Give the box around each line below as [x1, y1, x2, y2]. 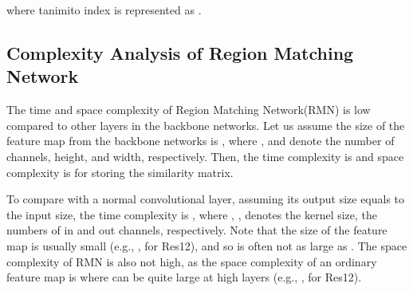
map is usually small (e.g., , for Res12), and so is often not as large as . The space [6, 237, 407, 254]
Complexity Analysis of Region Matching [6, 40, 354, 65]
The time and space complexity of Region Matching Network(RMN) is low [6, 101, 371, 118]
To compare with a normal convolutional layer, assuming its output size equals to [6, 191, 405, 207]
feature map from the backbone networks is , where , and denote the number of [6, 132, 395, 149]
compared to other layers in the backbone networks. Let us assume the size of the [6, 116, 405, 133]
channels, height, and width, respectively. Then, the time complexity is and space [6, 147, 404, 164]
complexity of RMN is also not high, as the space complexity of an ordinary [6, 253, 377, 269]
